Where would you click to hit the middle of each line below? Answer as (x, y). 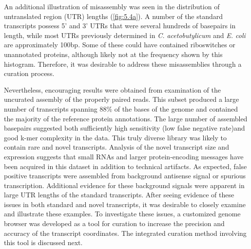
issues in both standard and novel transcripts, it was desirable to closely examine (125, 204)
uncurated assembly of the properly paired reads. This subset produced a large (122, 99)
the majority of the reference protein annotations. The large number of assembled (126, 118)
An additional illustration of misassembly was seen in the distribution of (112, 6)
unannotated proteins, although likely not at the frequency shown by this (113, 54)
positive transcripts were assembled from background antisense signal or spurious (125, 176)
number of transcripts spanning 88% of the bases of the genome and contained (121, 108)
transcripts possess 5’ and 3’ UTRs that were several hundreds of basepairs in (120, 26)
